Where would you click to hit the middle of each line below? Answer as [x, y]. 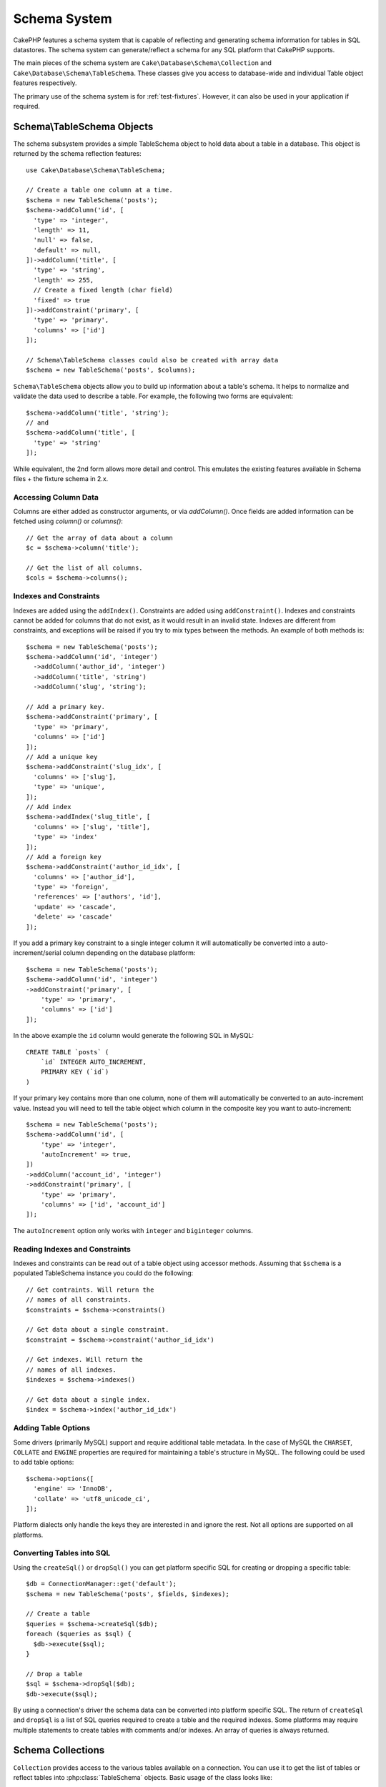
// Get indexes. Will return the [84, 1360]
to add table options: [44, 1462]
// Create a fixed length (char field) [103, 290]
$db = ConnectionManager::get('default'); [102, 1584]
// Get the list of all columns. [84, 568]
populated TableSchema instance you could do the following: [103, 1273]
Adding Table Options [52, 1428]
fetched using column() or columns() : [68, 521]
